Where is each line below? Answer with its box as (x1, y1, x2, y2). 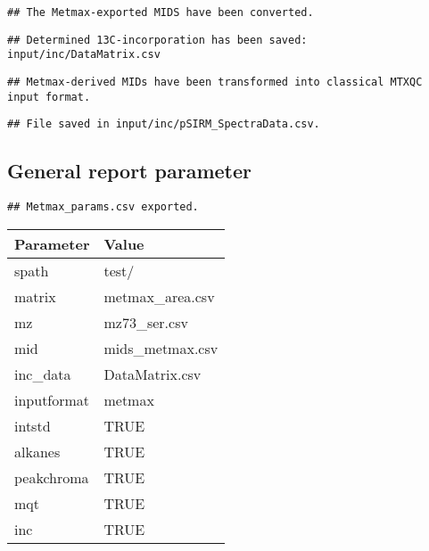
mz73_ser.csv (103, 311, 188, 333)
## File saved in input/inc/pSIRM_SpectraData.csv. (7, 118, 320, 131)
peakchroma (14, 466, 89, 488)
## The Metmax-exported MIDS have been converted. (7, 6, 314, 19)
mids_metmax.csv (103, 337, 219, 358)
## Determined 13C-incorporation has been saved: (7, 33, 308, 46)
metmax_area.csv (103, 285, 215, 307)
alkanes (14, 440, 61, 462)
